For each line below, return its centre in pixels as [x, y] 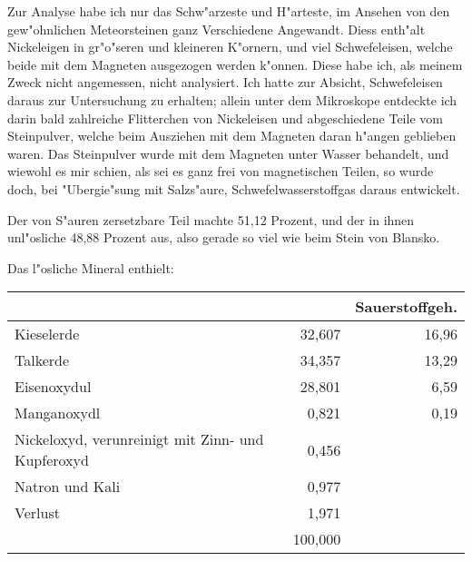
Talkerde [42, 360]
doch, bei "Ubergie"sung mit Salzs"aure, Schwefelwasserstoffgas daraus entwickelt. [234, 188]
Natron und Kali [68, 487]
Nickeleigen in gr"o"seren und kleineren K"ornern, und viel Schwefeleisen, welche [230, 47]
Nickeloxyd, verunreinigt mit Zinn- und [139, 439]
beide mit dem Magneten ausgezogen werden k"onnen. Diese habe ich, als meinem [235, 64]
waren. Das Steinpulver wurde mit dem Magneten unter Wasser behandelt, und [228, 153]
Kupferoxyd [52, 460]
